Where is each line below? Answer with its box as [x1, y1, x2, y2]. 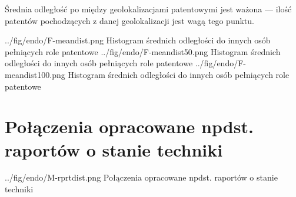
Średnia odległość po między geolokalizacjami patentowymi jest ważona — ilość [5, 3, 292, 15]
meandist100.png [5, 68, 65, 80]
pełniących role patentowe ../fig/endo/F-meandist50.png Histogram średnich [5, 45, 281, 57]
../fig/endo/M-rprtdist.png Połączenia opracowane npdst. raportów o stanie [5, 171, 278, 184]
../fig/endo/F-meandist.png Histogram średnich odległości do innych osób [5, 34, 271, 46]
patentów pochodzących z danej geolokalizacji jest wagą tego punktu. [5, 14, 254, 26]
